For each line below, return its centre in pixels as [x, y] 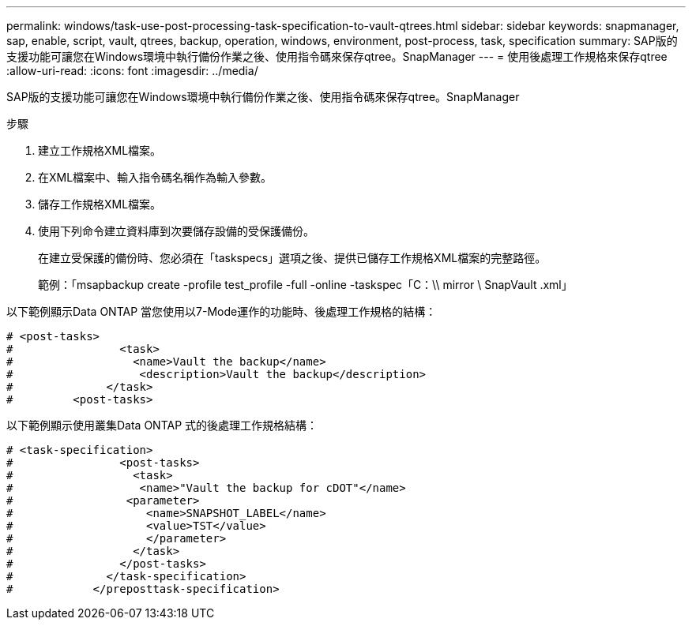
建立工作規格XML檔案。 [100, 150]
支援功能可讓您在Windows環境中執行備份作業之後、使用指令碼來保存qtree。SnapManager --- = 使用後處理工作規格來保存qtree [337, 56]
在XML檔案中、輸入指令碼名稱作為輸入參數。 [155, 177]
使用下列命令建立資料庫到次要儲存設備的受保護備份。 [176, 231]
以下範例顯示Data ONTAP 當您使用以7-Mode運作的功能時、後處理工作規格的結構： [222, 311]
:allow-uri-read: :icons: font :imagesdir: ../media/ [132, 71]
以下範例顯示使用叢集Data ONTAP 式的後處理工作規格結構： [162, 425]
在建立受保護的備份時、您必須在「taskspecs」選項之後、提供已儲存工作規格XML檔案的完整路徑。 [292, 258]
